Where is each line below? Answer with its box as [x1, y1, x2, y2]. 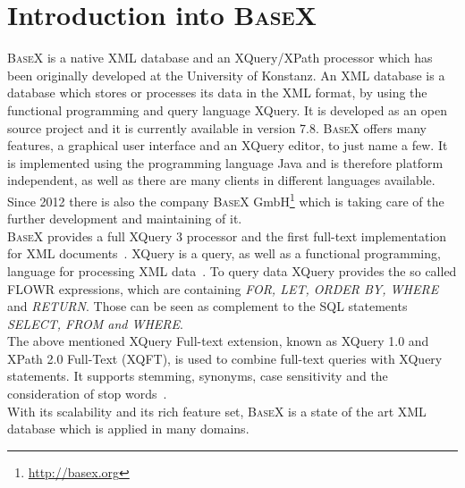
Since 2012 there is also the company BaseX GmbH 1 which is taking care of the [7, 189, 444, 210]
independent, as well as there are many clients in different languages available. [7, 171, 435, 189]
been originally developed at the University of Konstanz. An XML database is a [7, 65, 445, 84]
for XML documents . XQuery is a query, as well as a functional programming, [7, 244, 441, 263]
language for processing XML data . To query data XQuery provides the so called [7, 261, 457, 280]
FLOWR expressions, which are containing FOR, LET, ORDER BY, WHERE [7, 279, 439, 298]
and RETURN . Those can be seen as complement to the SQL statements [7, 297, 408, 316]
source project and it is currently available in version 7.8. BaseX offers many [7, 118, 427, 137]
